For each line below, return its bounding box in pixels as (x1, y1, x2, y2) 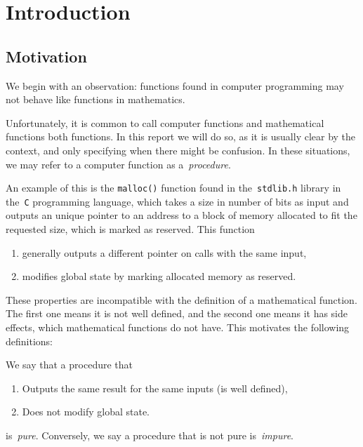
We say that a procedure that (6, 357, 133, 372)
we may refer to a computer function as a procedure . (6, 156, 231, 171)
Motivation (6, 45, 87, 67)
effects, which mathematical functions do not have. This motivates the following (6, 320, 350, 335)
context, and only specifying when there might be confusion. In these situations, (6, 142, 350, 157)
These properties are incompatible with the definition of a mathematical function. (6, 292, 357, 307)
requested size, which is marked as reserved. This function (6, 222, 255, 236)
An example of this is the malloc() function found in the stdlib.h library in (6, 180, 341, 195)
